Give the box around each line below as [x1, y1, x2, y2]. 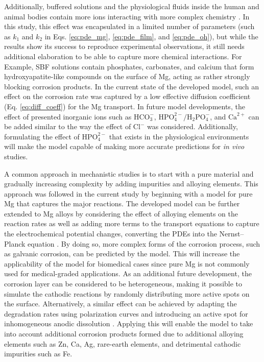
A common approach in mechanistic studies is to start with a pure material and [4, 168, 254, 179]
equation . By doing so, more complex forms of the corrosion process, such [28, 238, 260, 249]
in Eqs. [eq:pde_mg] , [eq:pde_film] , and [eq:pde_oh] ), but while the [44, 31, 258, 41]
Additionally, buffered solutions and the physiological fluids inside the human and [4, 1, 259, 11]
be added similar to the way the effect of [4, 121, 131, 132]
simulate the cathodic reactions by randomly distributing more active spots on [4, 288, 250, 299]
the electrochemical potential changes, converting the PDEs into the [4, 228, 217, 239]
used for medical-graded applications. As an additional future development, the [4, 268, 252, 279]
